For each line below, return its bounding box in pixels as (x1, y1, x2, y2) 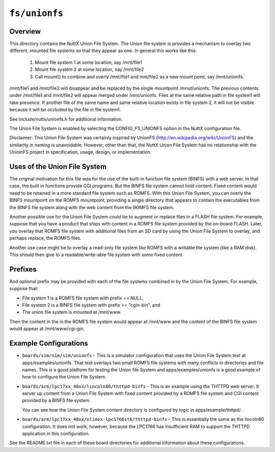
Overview (9, 27, 41, 36)
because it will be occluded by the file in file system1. (9, 107, 121, 113)
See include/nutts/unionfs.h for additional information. (9, 116, 123, 122)
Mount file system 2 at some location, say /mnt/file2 (35, 66, 144, 72)
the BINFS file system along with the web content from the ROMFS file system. (9, 204, 175, 210)
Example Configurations (9, 339, 89, 348)
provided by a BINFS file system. (22, 397, 91, 404)
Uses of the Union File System (9, 162, 107, 171)
